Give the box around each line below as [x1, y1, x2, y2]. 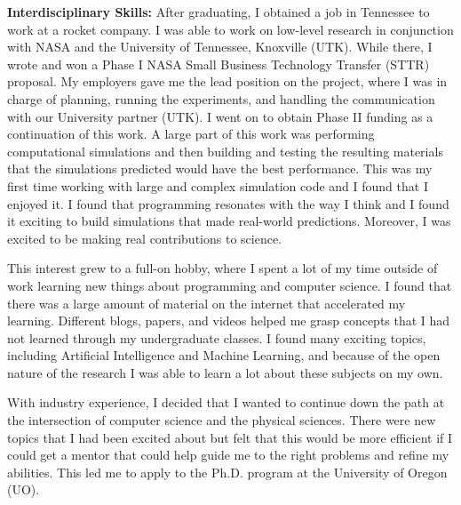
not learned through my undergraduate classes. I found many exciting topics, [7, 328, 426, 347]
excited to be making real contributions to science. [7, 228, 282, 247]
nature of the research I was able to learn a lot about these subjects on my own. [7, 363, 443, 381]
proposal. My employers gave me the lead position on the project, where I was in [7, 72, 448, 91]
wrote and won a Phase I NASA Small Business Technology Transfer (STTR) [7, 54, 430, 73]
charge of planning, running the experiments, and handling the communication [7, 89, 435, 108]
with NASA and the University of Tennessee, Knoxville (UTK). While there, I [7, 37, 433, 56]
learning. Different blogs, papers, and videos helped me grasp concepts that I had [7, 311, 450, 330]
